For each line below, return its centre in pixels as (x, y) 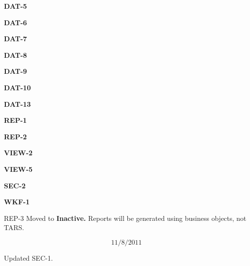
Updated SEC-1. (28, 258)
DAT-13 (18, 104)
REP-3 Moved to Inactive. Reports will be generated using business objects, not (125, 218)
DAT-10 (18, 87)
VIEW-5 (18, 169)
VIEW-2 (18, 153)
